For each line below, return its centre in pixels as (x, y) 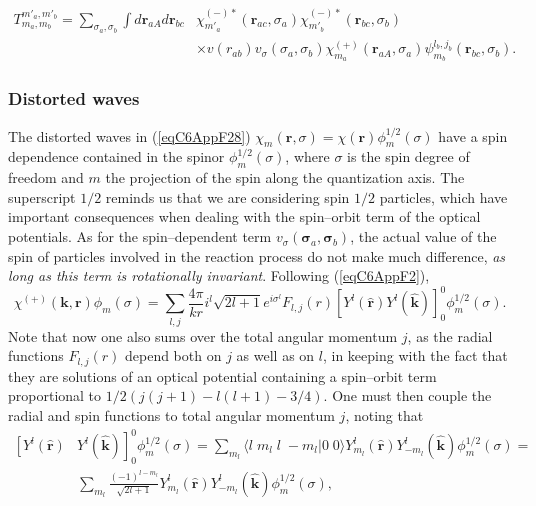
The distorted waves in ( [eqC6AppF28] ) (129, 135)
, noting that (384, 414)
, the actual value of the (423, 236)
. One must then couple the (407, 395)
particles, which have (443, 196)
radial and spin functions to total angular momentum (171, 414)
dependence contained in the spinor (116, 156)
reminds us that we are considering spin (227, 196)
